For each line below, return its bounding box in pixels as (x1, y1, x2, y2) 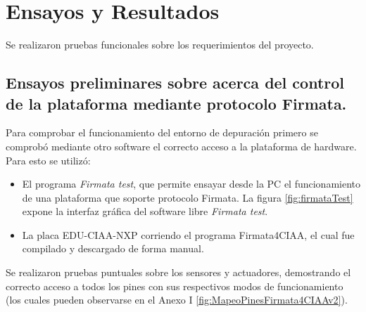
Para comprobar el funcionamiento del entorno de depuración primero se (6, 125, 318, 140)
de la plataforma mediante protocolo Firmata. (6, 92, 347, 114)
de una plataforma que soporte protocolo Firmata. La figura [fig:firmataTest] (22, 190, 353, 204)
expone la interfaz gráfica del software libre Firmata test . (22, 204, 268, 219)
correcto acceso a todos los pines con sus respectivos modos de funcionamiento (6, 278, 343, 293)
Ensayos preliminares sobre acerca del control (6, 72, 345, 93)
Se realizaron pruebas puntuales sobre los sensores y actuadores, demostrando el (6, 265, 351, 280)
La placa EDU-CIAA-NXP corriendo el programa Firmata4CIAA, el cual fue (22, 227, 355, 242)
